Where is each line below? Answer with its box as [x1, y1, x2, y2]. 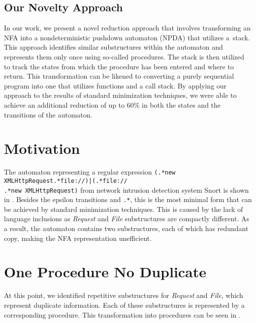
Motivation [4, 138, 80, 158]
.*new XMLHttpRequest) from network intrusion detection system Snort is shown [4, 184, 249, 195]
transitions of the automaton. [4, 109, 93, 119]
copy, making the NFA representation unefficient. [4, 233, 152, 243]
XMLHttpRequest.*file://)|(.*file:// [4, 177, 128, 184]
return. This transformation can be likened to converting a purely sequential [4, 71, 234, 81]
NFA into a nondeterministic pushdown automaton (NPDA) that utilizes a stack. [4, 32, 250, 42]
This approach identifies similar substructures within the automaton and [4, 42, 223, 52]
